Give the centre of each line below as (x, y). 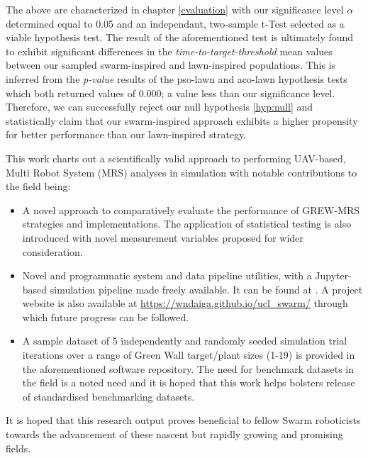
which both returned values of (71, 93)
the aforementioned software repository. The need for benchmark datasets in (188, 368)
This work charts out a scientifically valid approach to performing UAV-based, (176, 158)
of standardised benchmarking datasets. (108, 396)
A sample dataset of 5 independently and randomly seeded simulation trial (185, 341)
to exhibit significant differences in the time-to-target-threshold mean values (169, 51)
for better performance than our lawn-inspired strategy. (126, 134)
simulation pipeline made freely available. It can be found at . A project (206, 289)
